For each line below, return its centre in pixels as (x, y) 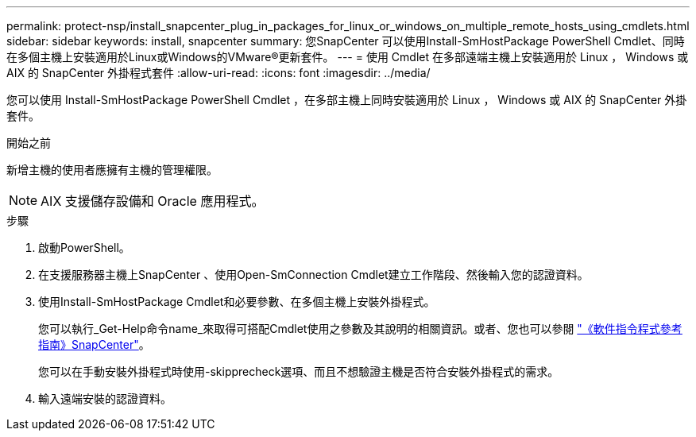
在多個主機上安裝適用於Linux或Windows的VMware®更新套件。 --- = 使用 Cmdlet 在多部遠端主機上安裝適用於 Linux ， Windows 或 (348, 57)
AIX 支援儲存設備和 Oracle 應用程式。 (153, 201)
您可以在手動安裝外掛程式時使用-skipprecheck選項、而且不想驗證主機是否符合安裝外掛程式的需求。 (299, 371)
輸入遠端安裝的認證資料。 (105, 398)
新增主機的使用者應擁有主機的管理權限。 (112, 170)
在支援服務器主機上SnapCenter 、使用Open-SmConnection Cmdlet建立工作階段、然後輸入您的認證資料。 (313, 275)
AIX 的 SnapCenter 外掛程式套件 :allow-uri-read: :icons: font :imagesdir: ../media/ (218, 73)
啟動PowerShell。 (84, 248)
